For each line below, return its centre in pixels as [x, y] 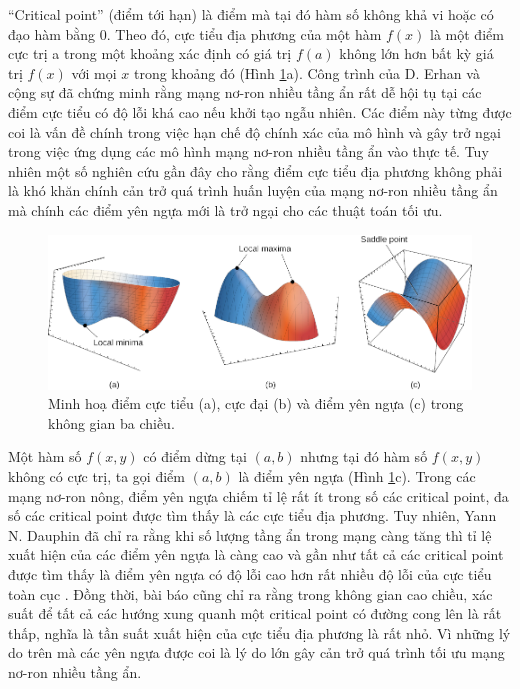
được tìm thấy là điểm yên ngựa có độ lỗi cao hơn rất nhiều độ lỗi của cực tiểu [250, 573]
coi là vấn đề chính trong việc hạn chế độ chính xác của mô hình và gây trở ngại [254, 131]
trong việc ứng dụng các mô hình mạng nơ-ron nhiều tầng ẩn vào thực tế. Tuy [248, 151]
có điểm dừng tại [195, 456]
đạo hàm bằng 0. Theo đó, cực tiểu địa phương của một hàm [195, 33]
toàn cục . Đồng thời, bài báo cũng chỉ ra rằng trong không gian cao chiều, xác [250, 593]
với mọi [94, 72]
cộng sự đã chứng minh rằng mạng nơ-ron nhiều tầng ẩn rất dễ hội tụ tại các [245, 92]
